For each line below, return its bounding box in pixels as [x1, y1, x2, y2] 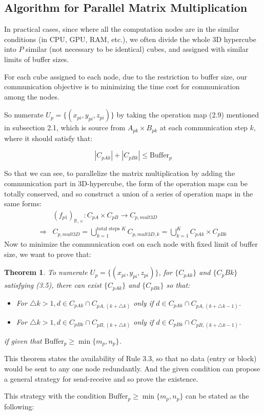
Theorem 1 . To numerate [4, 267, 88, 278]
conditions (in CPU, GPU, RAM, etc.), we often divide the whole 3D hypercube [4, 33, 256, 44]
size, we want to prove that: [4, 248, 91, 259]
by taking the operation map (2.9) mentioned [116, 109, 259, 120]
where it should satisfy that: [4, 132, 93, 143]
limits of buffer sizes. [4, 53, 69, 64]
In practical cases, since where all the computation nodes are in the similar [4, 24, 239, 34]
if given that [4, 335, 42, 346]
